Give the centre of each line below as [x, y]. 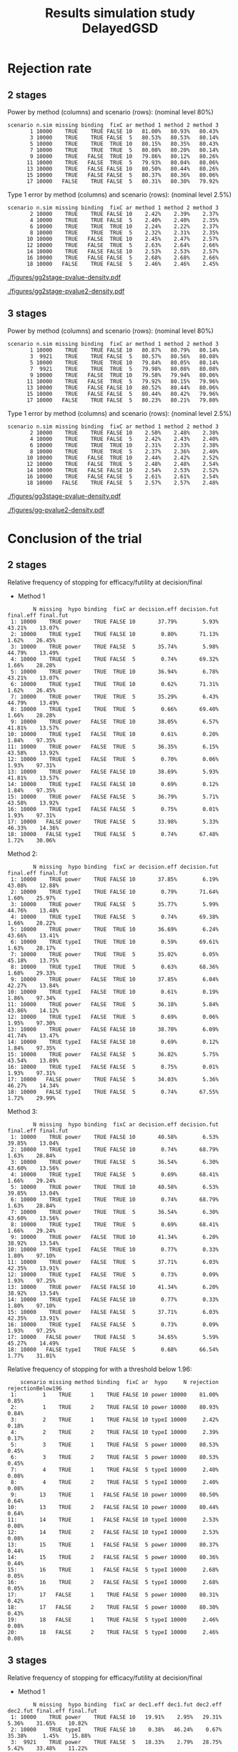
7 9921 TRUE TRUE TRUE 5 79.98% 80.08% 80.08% [124, 369]
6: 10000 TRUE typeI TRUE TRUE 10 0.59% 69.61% [115, 942]
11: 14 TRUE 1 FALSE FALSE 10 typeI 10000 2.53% [113, 1520]
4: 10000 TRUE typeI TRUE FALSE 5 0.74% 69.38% [115, 917]
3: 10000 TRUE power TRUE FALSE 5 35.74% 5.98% [115, 647]
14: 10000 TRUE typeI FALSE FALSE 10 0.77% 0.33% [113, 1299]
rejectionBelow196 [35, 1388]
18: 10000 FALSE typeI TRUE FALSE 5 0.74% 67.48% [113, 834]
